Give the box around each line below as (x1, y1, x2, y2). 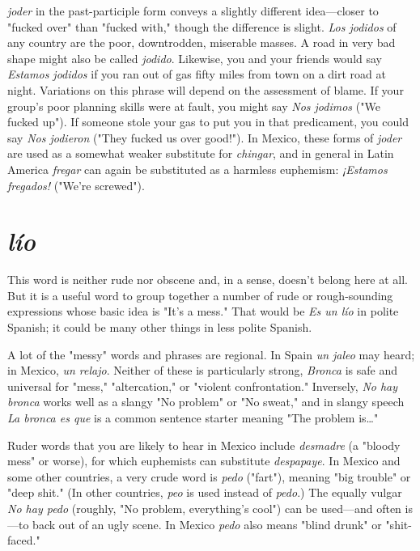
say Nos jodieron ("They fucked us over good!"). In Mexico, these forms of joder (7, 129, 402, 146)
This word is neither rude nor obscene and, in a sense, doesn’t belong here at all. (7, 271, 408, 288)
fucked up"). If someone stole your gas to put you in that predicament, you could (7, 113, 409, 130)
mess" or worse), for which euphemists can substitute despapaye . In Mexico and (7, 452, 401, 469)
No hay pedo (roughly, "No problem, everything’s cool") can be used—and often (7, 499, 401, 516)
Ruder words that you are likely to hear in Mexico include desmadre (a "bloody (7, 436, 401, 453)
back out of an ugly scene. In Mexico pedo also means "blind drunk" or (32, 515, 382, 532)
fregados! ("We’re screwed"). (7, 176, 145, 193)
